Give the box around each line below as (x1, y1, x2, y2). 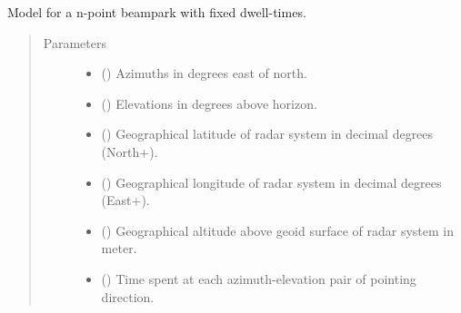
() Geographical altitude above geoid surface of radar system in (101, 220, 455, 240)
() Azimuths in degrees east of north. (101, 64, 307, 83)
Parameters (43, 33, 106, 52)
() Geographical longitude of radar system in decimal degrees (101, 172, 442, 191)
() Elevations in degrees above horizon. (101, 93, 317, 112)
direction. (101, 287, 155, 306)
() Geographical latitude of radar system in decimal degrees (101, 124, 434, 143)
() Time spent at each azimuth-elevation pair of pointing (101, 269, 416, 288)
